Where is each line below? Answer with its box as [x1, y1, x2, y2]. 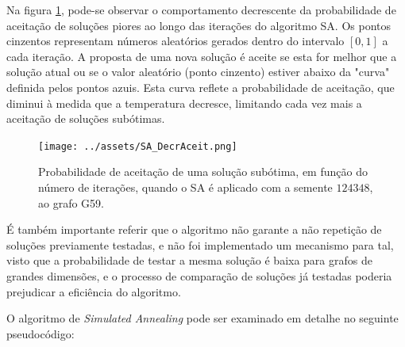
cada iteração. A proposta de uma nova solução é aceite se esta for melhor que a [6, 48, 397, 64]
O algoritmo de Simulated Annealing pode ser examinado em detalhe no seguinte [6, 310, 399, 326]
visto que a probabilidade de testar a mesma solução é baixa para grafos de [6, 252, 372, 269]
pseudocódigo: [6, 325, 75, 341]
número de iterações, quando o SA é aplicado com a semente [38, 179, 333, 195]
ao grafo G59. [38, 194, 104, 211]
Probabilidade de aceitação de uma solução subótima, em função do [38, 163, 368, 180]
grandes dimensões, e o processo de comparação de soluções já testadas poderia [6, 267, 392, 284]
